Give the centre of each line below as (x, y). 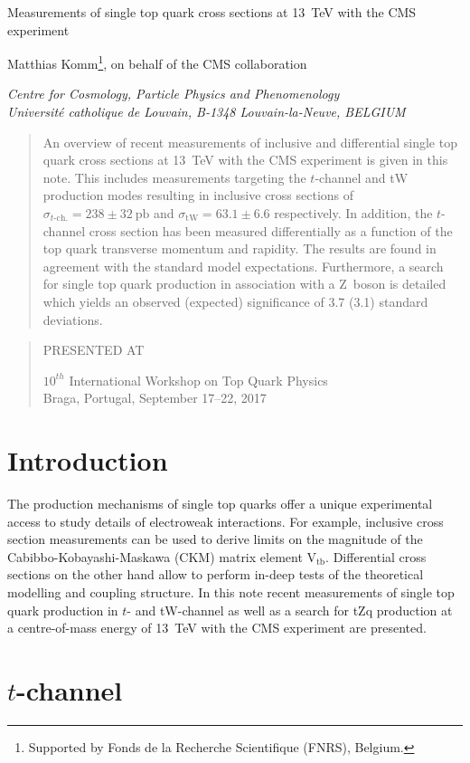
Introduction (88, 460)
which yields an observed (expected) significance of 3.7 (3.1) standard (235, 301)
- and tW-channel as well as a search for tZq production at (290, 610)
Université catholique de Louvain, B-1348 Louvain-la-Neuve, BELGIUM (207, 112)
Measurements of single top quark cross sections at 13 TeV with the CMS (212, 12)
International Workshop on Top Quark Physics (198, 380)
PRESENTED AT (94, 350)
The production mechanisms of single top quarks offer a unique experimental (220, 504)
